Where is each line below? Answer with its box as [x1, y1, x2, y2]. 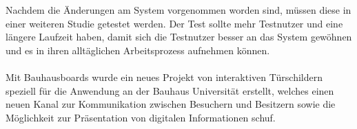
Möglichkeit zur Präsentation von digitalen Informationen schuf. [6, 110, 276, 124]
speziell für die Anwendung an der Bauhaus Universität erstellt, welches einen [6, 83, 334, 97]
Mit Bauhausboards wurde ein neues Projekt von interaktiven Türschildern [6, 70, 323, 84]
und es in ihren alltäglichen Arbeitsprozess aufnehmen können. [6, 43, 270, 57]
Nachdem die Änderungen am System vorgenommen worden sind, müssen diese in [6, 3, 351, 17]
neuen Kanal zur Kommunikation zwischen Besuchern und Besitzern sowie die [6, 97, 336, 111]
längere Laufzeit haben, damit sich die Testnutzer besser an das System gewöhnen [6, 30, 352, 44]
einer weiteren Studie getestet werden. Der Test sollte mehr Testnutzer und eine [6, 16, 343, 30]
